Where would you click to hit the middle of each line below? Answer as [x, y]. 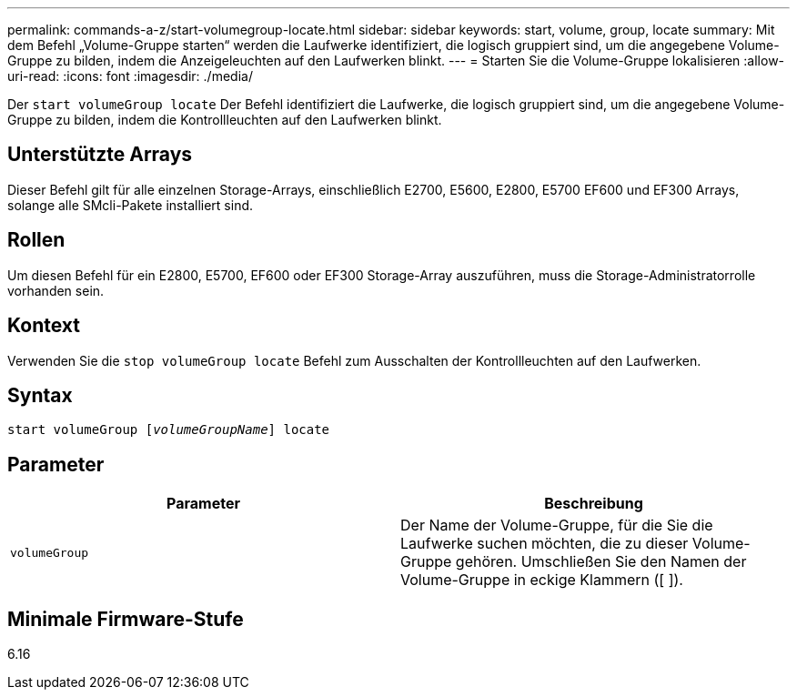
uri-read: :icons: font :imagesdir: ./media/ [130, 76]
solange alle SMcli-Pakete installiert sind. [131, 205]
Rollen [36, 240]
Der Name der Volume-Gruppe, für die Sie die [557, 525]
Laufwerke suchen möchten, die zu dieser [545, 544]
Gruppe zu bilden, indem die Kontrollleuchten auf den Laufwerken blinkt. [225, 120]
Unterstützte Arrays [100, 155]
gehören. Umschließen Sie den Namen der [601, 562]
